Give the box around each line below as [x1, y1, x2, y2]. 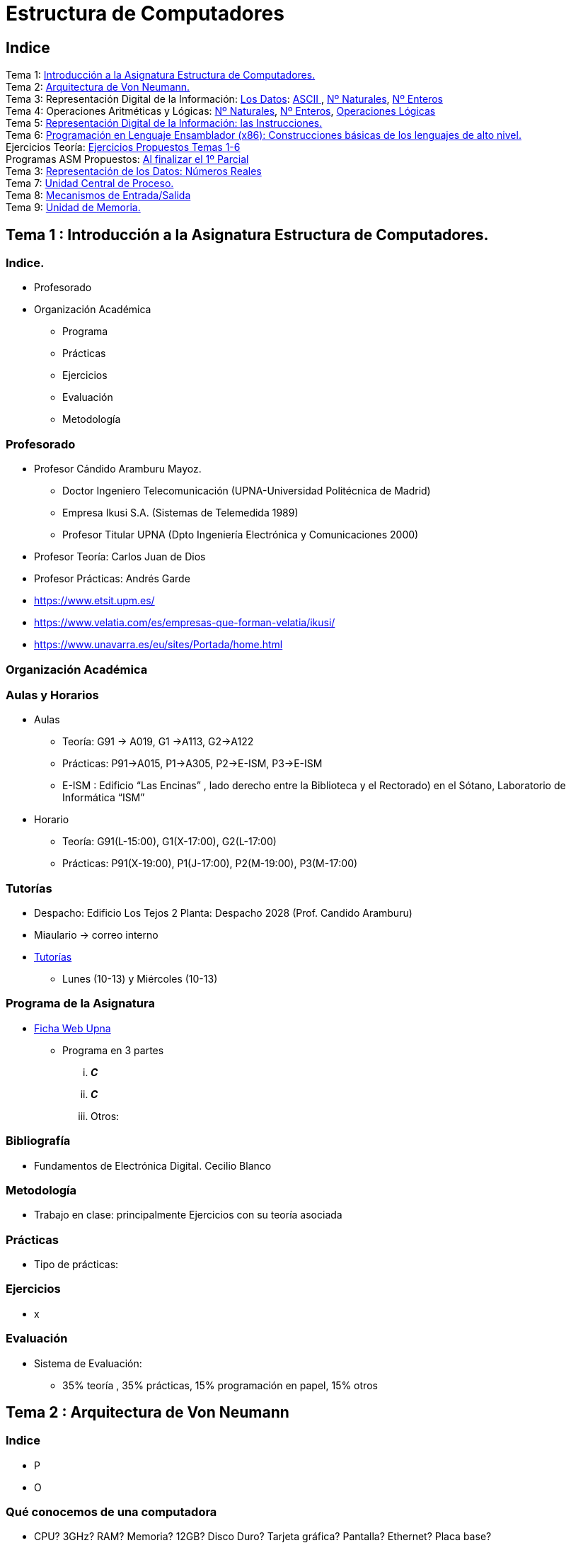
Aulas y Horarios [6, 687, 99, 702]
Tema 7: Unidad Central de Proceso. [6, 177, 174, 190]
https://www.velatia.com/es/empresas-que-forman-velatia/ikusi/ [34, 616, 335, 629]
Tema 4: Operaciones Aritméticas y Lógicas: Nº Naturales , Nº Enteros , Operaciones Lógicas [6, 105, 436, 118]
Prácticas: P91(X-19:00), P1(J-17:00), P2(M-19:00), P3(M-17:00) [62, 857, 358, 870]
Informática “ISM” [62, 791, 145, 804]
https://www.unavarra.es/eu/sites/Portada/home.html [34, 638, 283, 651]
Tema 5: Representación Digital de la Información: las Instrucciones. [6, 117, 323, 130]
